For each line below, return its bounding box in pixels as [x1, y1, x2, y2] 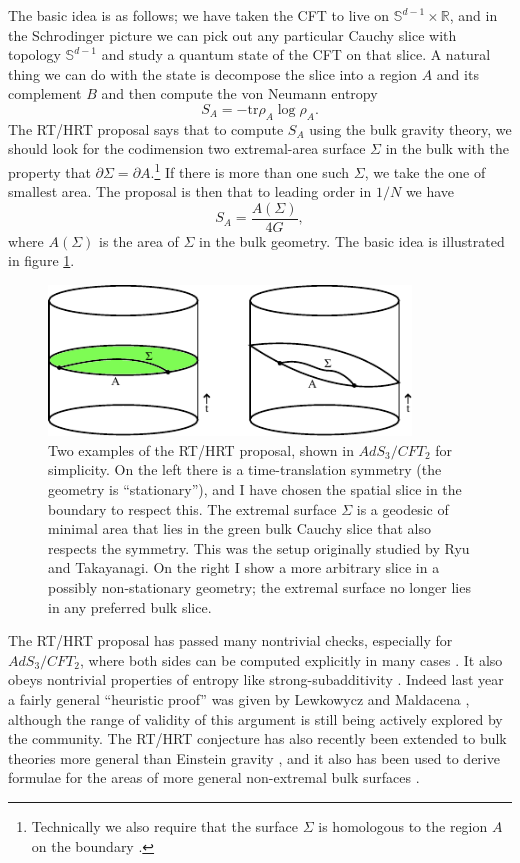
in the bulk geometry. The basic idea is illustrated [199, 230, 505, 251]
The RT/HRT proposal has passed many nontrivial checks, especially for [8, 630, 453, 651]
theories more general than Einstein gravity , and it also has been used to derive [8, 747, 500, 768]
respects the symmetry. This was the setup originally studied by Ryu [48, 537, 470, 558]
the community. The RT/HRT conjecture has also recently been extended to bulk [8, 728, 507, 749]
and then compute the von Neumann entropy [101, 83, 378, 104]
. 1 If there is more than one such [150, 158, 350, 182]
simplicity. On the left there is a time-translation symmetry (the [48, 459, 442, 480]
